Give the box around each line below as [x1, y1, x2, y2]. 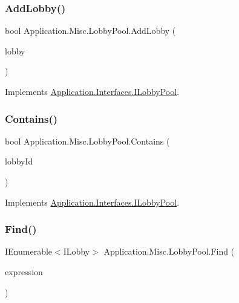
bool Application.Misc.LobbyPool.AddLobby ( [5, 24, 176, 37]
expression [5, 266, 43, 278]
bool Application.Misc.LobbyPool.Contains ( [5, 134, 170, 147]
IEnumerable [5, 245, 53, 258]
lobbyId [5, 155, 33, 168]
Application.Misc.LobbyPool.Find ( [103, 245, 235, 258]
